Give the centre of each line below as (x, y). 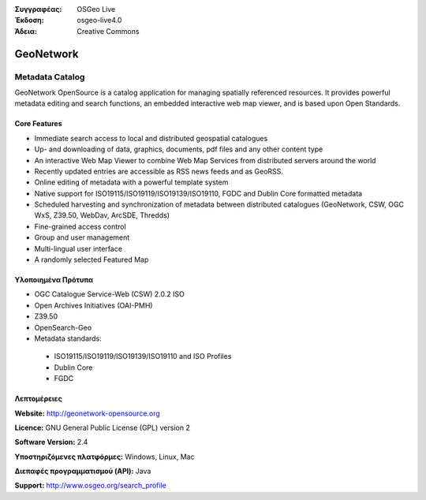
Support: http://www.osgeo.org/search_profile (91, 486)
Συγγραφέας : (38, 9)
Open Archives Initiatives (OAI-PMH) (93, 305)
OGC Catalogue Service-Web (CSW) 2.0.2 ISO (110, 294)
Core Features (38, 124)
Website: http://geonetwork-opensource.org (88, 413)
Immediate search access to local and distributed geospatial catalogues (151, 138)
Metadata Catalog (50, 76)
